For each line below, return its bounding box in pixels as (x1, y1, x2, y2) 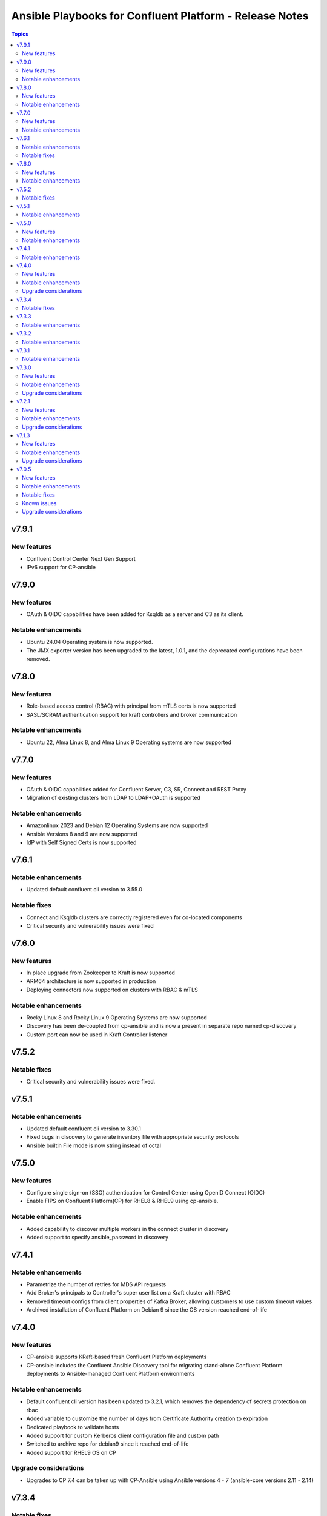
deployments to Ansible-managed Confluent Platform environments (26, 1370, 195, 1378)
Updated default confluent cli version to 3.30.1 (26, 1125, 142, 1132)
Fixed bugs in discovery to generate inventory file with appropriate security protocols (26, 1133, 239, 1141)
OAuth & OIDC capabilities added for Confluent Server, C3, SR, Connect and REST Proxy (26, 785, 246, 793)
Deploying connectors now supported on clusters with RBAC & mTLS (26, 986, 198, 993)
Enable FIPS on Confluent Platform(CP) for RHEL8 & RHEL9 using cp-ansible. (26, 1198, 219, 1205)
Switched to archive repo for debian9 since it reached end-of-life (26, 1440, 189, 1447)
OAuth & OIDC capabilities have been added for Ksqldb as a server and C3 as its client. (26, 611, 243, 618)
